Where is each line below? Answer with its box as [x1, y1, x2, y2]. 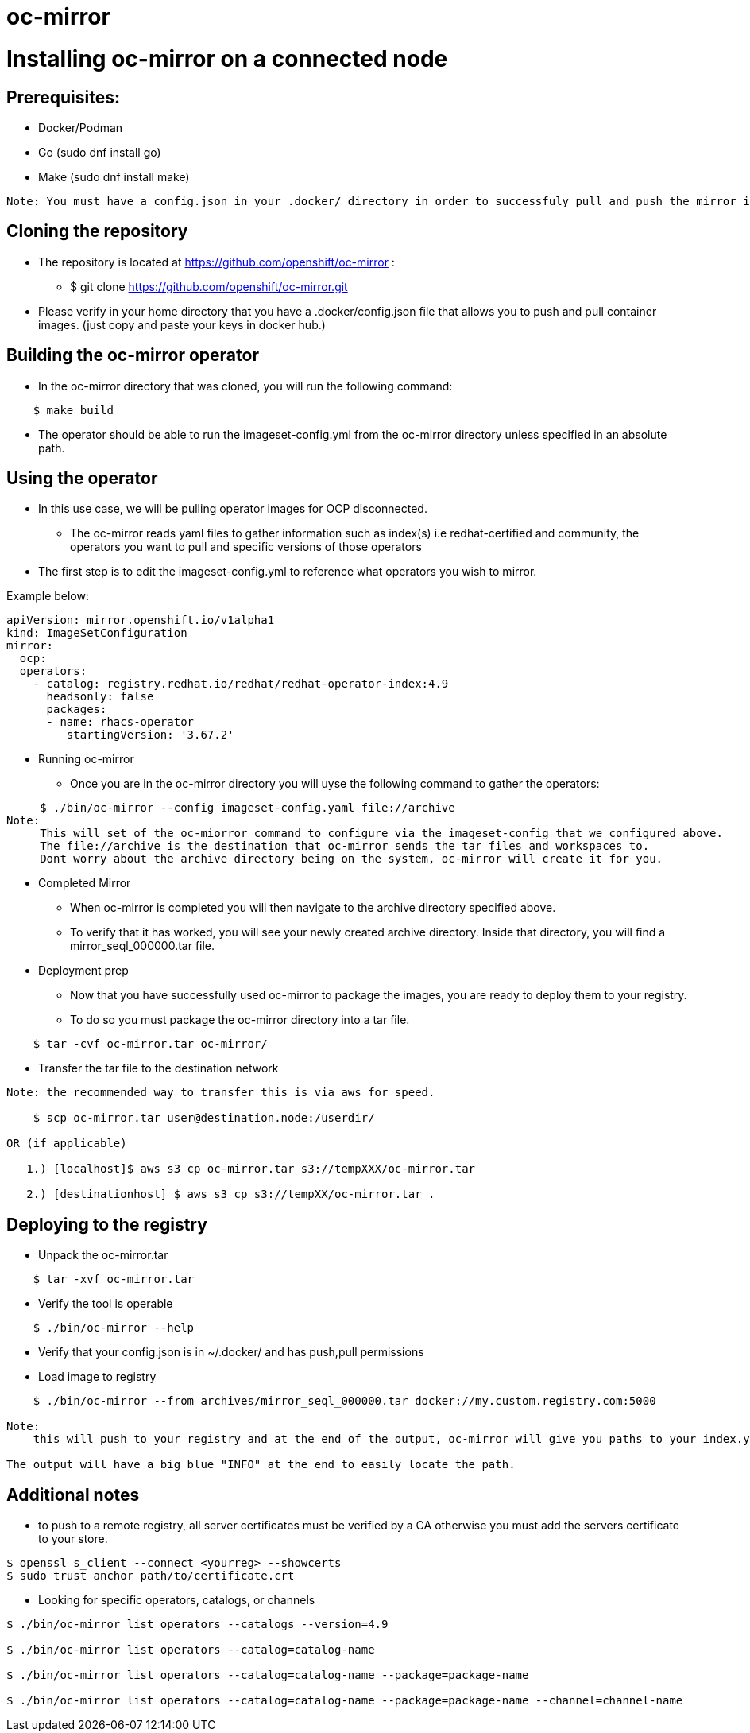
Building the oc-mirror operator [6, 345, 259, 366]
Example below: [6, 589, 90, 603]
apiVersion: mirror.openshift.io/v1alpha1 [6, 614, 275, 627]
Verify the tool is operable [38, 1297, 173, 1311]
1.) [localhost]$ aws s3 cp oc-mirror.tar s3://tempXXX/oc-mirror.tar [26, 1162, 476, 1176]
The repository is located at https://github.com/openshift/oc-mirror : [38, 254, 395, 269]
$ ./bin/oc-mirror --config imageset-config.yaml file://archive [40, 801, 455, 815]
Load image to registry [38, 1370, 157, 1384]
